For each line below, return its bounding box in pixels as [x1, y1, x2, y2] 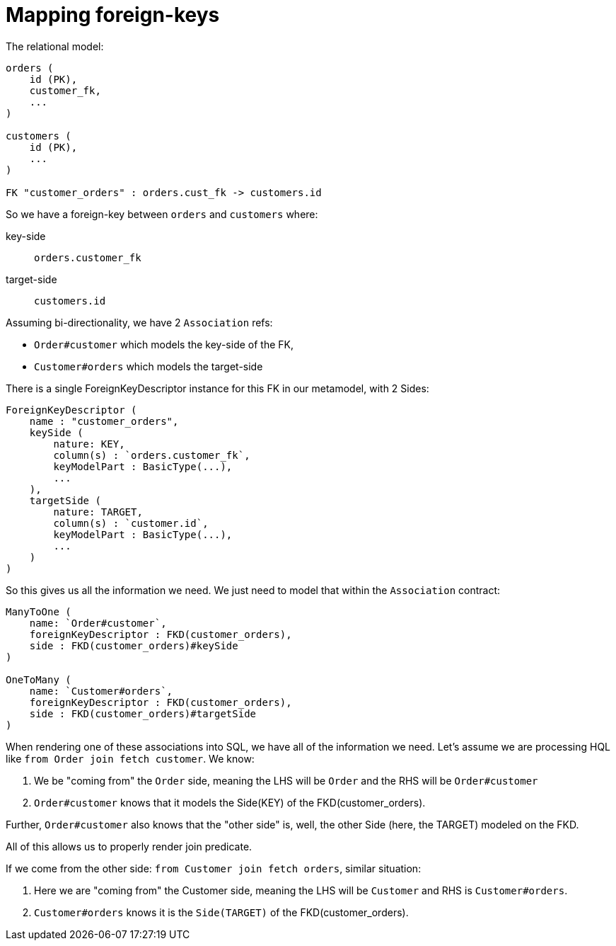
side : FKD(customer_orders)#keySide [29, 639, 238, 651]
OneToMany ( [6, 673, 71, 685]
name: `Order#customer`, [29, 617, 167, 629]
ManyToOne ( [6, 605, 71, 617]
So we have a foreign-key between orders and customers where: [6, 207, 318, 220]
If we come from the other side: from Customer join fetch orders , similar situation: [6, 862, 422, 874]
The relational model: [6, 40, 104, 52]
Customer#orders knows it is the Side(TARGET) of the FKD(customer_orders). [34, 906, 409, 918]
